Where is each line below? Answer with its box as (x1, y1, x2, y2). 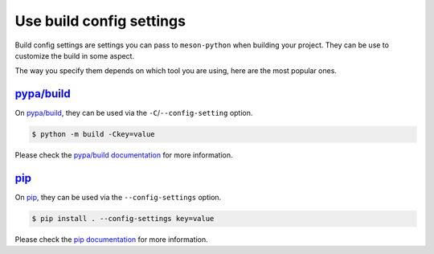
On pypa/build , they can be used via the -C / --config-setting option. (14, 109, 253, 118)
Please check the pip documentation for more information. (14, 235, 208, 244)
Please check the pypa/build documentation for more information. (14, 150, 233, 160)
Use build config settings (14, 12, 186, 30)
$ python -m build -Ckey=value (31, 129, 156, 139)
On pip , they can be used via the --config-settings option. (14, 193, 222, 203)
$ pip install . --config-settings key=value (31, 214, 215, 223)
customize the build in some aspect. (14, 51, 135, 60)
